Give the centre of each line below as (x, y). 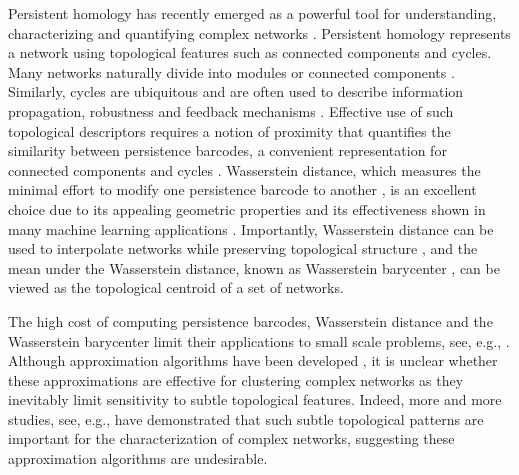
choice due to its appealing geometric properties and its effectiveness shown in (247, 208)
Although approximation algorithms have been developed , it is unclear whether (253, 360)
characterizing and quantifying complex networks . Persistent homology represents (259, 32)
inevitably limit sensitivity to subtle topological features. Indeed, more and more (255, 399)
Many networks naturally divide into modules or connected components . (231, 71)
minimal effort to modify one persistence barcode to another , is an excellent (242, 189)
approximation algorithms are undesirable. (138, 458)
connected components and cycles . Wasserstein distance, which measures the (244, 169)
